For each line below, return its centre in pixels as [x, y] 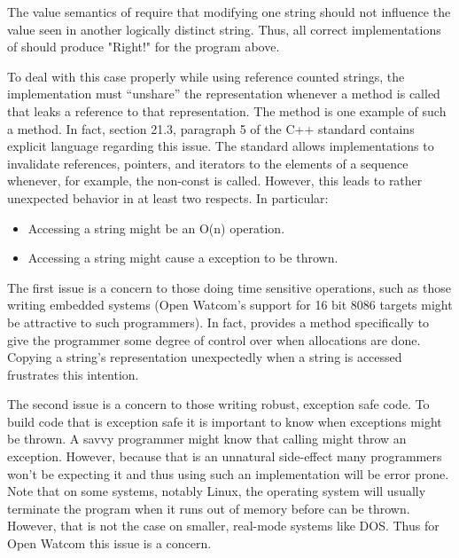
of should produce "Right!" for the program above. [144, 47]
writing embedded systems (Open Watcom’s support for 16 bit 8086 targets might [230, 305]
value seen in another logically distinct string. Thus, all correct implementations [224, 29]
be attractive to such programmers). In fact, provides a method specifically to [218, 322]
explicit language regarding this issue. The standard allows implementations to [221, 146]
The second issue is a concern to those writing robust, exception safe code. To [218, 404]
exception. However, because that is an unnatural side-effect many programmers [225, 456]
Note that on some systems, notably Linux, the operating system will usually [217, 491]
